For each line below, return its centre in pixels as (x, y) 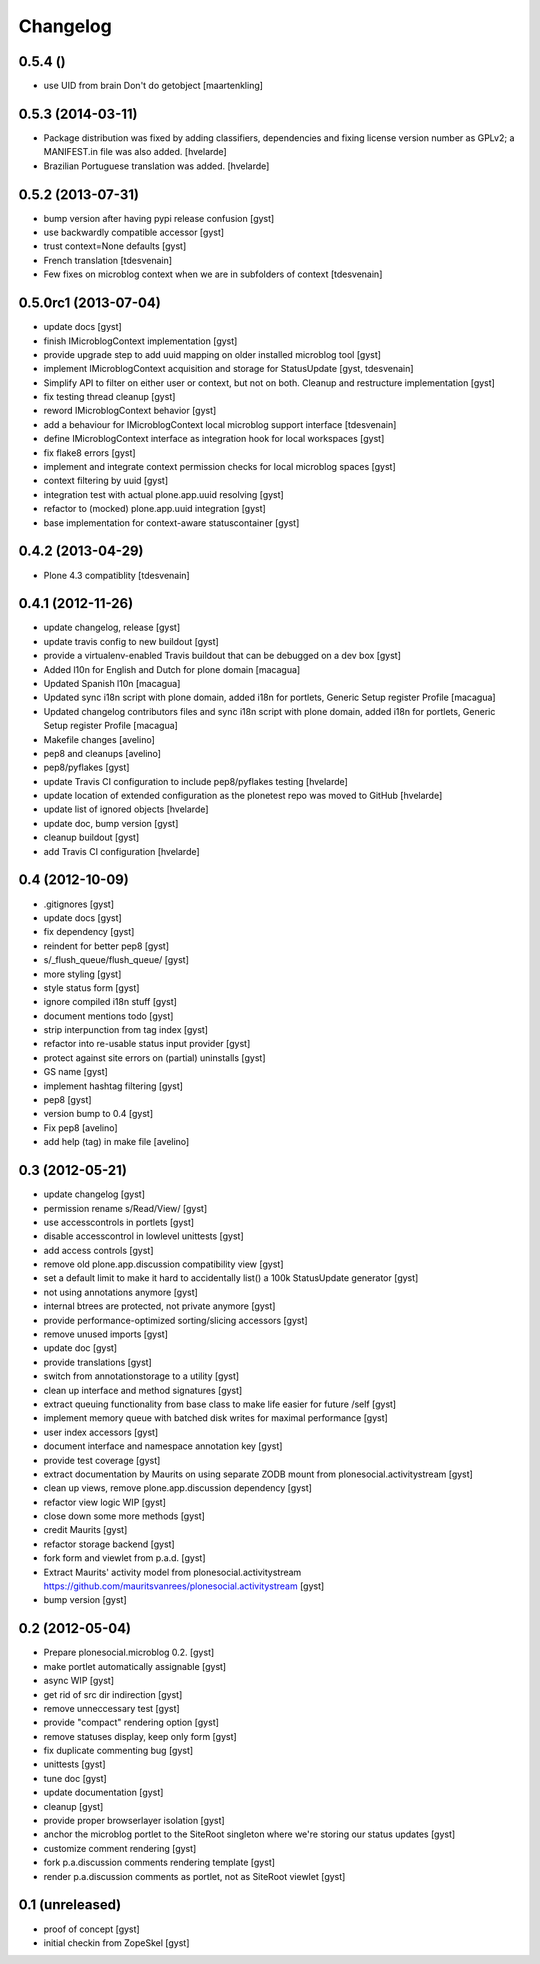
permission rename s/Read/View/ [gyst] (125, 1208)
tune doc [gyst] (75, 1778)
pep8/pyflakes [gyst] (86, 767)
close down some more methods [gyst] (124, 1516)
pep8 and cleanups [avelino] (102, 753)
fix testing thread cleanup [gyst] (109, 397)
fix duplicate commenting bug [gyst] (118, 1751)
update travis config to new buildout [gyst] (131, 641)
